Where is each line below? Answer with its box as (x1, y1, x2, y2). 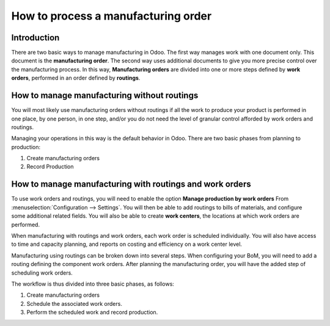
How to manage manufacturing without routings (11, 91, 199, 101)
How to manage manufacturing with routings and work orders (11, 179, 251, 190)
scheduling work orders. (11, 269, 73, 276)
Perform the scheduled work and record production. (26, 309, 158, 316)
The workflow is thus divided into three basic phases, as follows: (11, 280, 174, 287)
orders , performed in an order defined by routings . (11, 74, 141, 82)
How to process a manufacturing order (11, 9, 212, 23)
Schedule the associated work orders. (26, 300, 122, 307)
